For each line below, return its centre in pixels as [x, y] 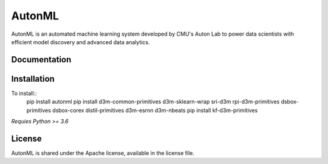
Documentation [41, 60]
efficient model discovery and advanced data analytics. [80, 42]
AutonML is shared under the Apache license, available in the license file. [103, 153]
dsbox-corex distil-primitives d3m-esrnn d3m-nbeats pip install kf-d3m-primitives [155, 110]
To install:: [24, 93]
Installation [33, 79]
